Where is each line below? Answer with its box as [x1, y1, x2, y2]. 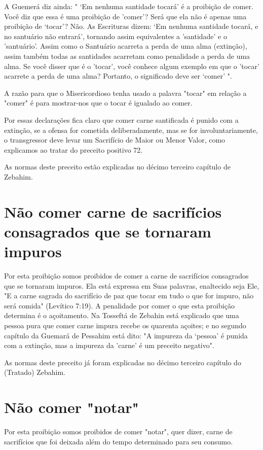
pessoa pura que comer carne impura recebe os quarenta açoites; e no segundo [4, 320, 246, 330]
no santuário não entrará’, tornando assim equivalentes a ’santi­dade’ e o [4, 30, 227, 41]
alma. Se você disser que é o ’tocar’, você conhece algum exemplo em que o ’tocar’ [4, 60, 259, 71]
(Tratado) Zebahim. [4, 367, 66, 377]
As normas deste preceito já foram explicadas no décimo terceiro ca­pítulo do [4, 357, 241, 367]
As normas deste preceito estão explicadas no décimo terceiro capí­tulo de [4, 161, 231, 172]
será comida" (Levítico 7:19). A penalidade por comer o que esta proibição [4, 300, 235, 310]
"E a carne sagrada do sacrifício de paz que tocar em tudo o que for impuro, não [4, 290, 254, 301]
